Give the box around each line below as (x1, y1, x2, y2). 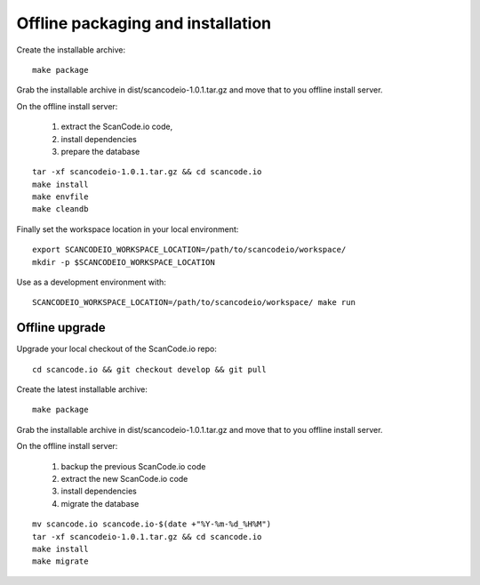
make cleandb (32, 204, 89, 214)
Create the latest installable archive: (16, 384, 148, 395)
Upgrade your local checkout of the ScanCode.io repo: (16, 343, 217, 355)
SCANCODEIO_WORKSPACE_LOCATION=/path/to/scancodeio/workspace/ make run (32, 298, 356, 308)
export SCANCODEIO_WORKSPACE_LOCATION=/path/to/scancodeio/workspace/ (32, 244, 347, 255)
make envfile (32, 192, 89, 202)
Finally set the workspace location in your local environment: (16, 223, 239, 235)
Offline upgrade (16, 320, 106, 335)
